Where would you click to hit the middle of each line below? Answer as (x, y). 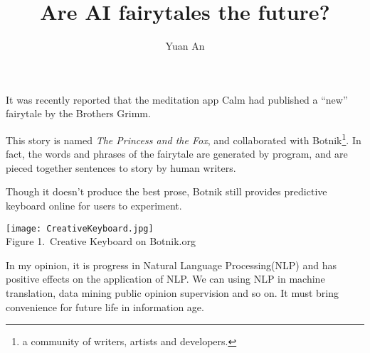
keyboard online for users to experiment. (94, 205)
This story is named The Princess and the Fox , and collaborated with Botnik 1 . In (184, 139)
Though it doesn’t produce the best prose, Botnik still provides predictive (166, 191)
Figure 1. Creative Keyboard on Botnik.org (101, 241)
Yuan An (185, 46)
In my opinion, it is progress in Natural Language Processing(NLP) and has (171, 265)
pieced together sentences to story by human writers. (121, 167)
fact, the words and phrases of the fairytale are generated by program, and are (177, 154)
